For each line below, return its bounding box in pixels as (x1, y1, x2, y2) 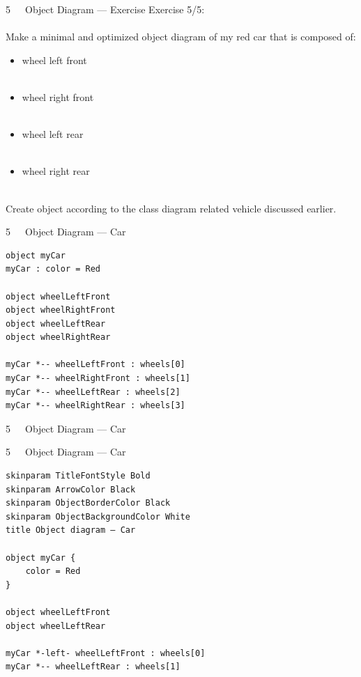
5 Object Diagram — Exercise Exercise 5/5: (6, 2, 205, 16)
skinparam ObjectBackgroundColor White (6, 511, 190, 522)
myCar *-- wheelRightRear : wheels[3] (6, 400, 185, 411)
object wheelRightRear (6, 332, 111, 343)
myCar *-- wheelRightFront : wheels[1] (6, 373, 190, 384)
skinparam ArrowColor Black (6, 484, 136, 495)
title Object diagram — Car (6, 525, 136, 536)
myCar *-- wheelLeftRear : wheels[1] (6, 662, 180, 672)
